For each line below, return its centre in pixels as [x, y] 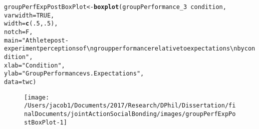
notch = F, [19, 32]
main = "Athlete [28, 40]
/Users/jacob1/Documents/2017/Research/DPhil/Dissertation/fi [130, 106]
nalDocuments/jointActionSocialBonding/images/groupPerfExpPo [130, 114]
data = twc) [20, 82]
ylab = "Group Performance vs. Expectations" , [74, 74]
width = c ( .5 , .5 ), [31, 24]
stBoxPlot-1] [46, 122]
